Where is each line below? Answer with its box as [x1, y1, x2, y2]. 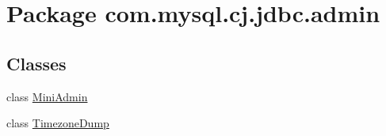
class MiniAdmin [6, 88, 88, 104]
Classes [6, 51, 67, 75]
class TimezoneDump [6, 115, 109, 131]
